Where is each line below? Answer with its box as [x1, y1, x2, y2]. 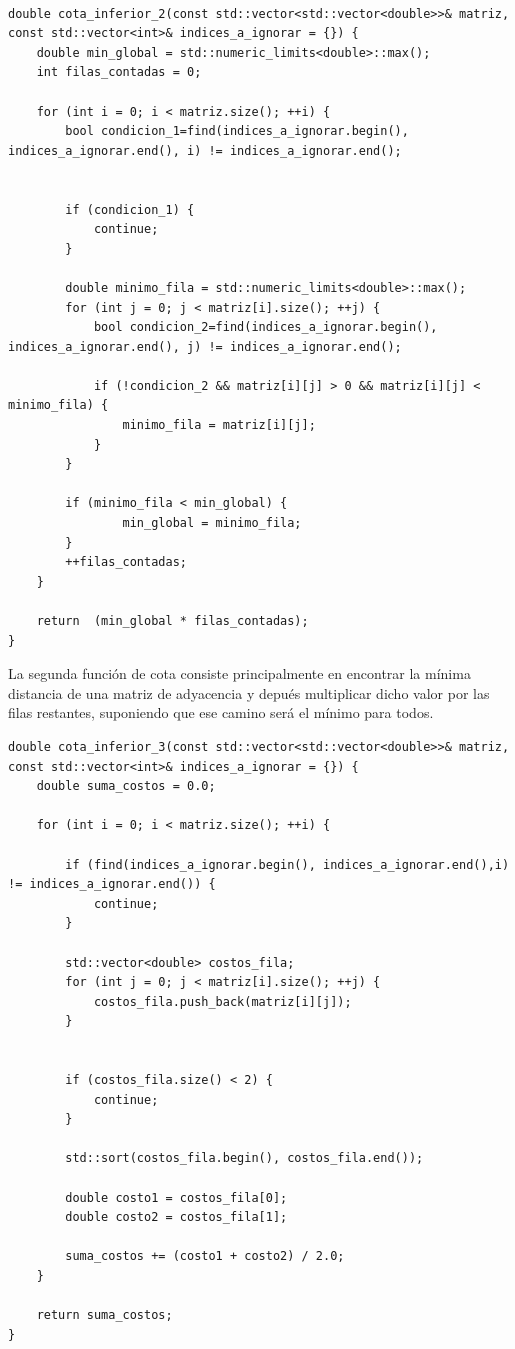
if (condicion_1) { [65, 202, 195, 217]
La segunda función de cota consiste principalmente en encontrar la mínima [8, 663, 471, 684]
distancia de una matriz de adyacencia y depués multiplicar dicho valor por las [8, 682, 490, 703]
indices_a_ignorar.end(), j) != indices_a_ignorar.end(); [8, 339, 402, 354]
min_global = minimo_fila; [122, 516, 302, 531]
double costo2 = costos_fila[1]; [65, 1210, 288, 1225]
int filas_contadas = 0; [36, 65, 202, 80]
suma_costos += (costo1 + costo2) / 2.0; [65, 1249, 345, 1264]
